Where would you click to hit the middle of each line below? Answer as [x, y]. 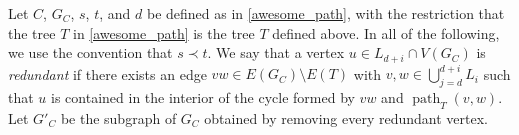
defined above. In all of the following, [386, 32]
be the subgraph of [118, 117]
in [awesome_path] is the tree [163, 32]
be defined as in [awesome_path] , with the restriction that [325, 13]
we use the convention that [90, 52]
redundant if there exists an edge [107, 73]
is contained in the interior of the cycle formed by [203, 96]
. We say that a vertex [276, 52]
